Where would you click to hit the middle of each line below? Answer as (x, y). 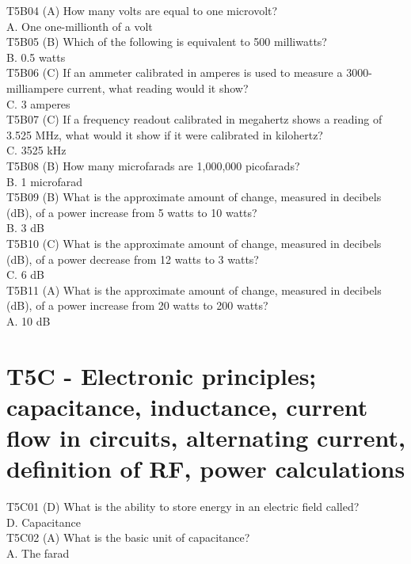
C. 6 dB (26, 274)
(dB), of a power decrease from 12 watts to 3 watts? (133, 259)
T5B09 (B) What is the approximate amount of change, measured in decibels (194, 197)
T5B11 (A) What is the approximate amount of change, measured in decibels (194, 290)
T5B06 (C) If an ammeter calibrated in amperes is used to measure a (175, 72)
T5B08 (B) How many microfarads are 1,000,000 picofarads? (153, 165)
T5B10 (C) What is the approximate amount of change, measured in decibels (194, 243)
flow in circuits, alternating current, (206, 438)
